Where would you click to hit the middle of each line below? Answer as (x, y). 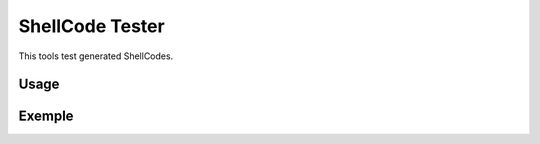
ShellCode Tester (91, 26)
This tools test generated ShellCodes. (96, 56)
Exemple (46, 116)
